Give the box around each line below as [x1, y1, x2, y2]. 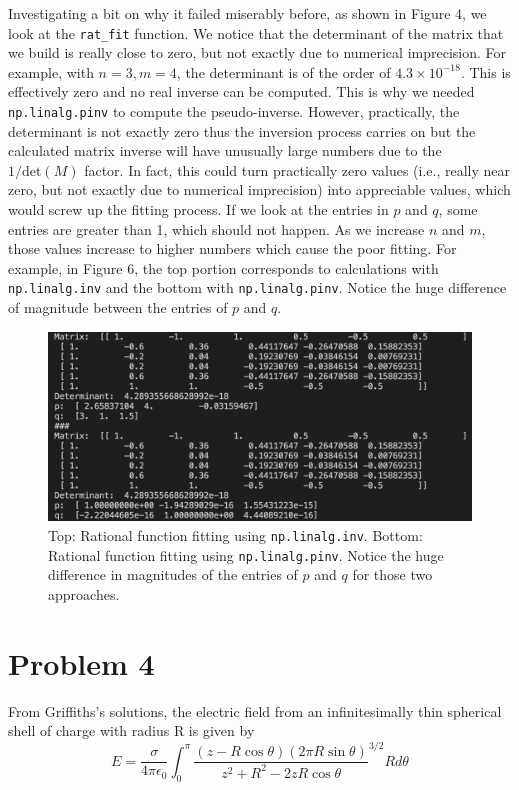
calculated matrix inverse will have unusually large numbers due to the [8, 140, 442, 161]
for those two [352, 564, 433, 585]
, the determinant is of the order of [176, 61, 391, 82]
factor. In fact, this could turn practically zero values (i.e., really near [84, 159, 511, 180]
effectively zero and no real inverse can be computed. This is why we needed [8, 81, 475, 102]
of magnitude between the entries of [8, 297, 228, 318]
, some [438, 199, 478, 220]
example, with [8, 61, 94, 82]
